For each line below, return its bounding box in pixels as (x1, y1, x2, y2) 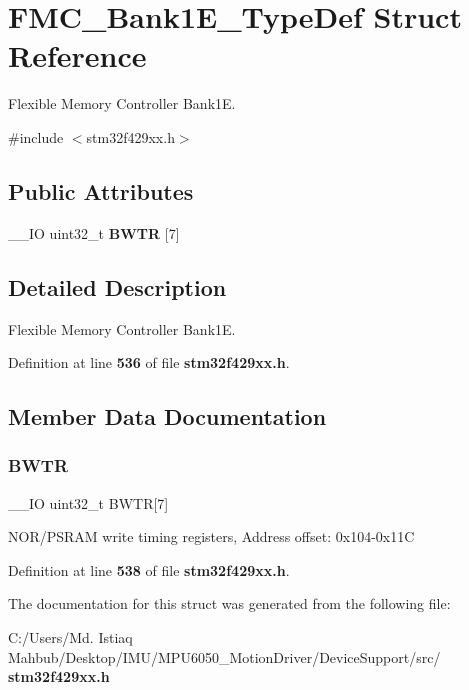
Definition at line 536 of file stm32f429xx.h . (8, 352, 290, 373)
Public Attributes (8, 175, 194, 206)
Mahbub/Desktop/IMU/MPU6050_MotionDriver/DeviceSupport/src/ (8, 646, 441, 667)
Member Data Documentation (8, 401, 327, 432)
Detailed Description (8, 271, 227, 302)
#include (8, 126, 64, 147)
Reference (8, 35, 147, 76)
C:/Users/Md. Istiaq (8, 627, 133, 648)
